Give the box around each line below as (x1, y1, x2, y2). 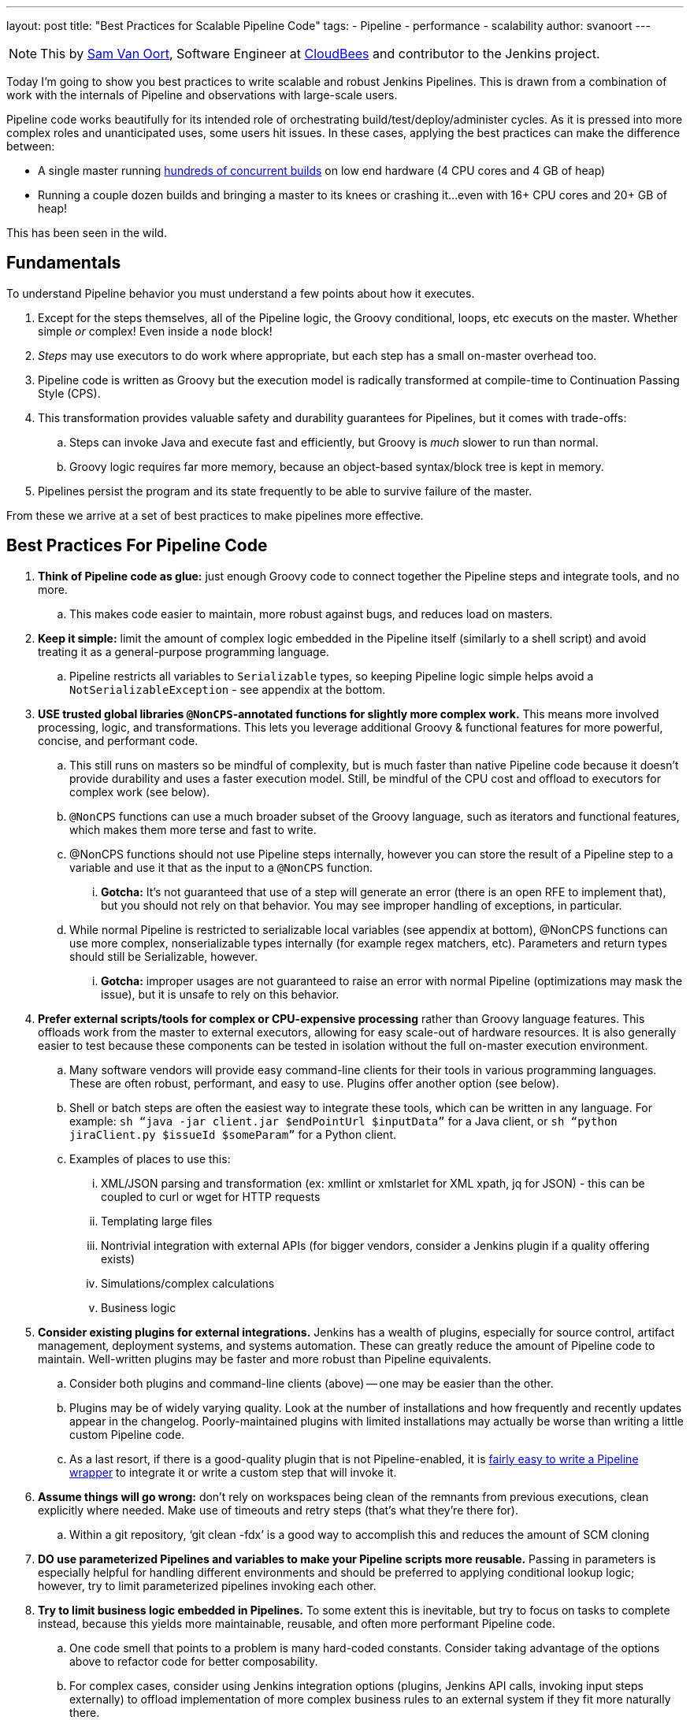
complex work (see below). (69, 784, 210, 799)
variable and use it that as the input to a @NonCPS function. (69, 860, 373, 874)
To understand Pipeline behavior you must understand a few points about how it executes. (6, 286, 475, 300)
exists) (101, 1251, 135, 1266)
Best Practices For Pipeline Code (6, 536, 268, 556)
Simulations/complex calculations (101, 1276, 275, 1290)
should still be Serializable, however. (69, 949, 258, 963)
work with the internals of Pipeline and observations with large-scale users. (6, 88, 398, 102)
